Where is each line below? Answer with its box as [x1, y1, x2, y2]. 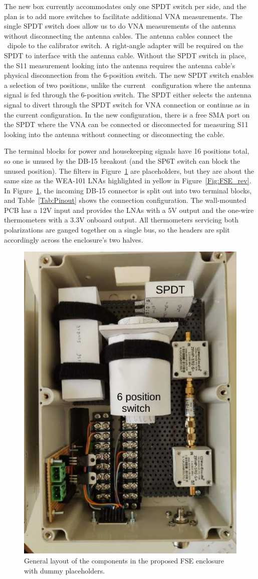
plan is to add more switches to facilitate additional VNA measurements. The [4, 11, 242, 21]
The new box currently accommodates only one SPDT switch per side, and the [4, 1, 246, 11]
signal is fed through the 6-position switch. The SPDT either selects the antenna [4, 89, 251, 100]
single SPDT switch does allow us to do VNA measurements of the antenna [4, 21, 236, 31]
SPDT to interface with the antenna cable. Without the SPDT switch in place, [4, 50, 246, 60]
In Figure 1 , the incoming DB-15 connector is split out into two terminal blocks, [4, 185, 252, 195]
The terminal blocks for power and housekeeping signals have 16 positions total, [4, 146, 249, 156]
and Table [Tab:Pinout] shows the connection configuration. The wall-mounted [4, 195, 246, 205]
